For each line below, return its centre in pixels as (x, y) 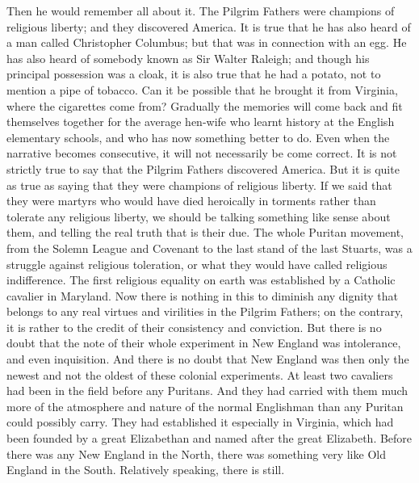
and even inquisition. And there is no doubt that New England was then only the (208, 359)
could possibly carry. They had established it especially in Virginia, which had (200, 422)
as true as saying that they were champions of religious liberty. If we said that (199, 185)
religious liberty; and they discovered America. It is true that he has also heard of (209, 26)
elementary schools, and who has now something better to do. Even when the (198, 137)
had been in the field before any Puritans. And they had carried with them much (207, 391)
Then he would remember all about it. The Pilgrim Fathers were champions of (201, 10)
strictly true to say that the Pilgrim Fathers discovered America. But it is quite (203, 168)
